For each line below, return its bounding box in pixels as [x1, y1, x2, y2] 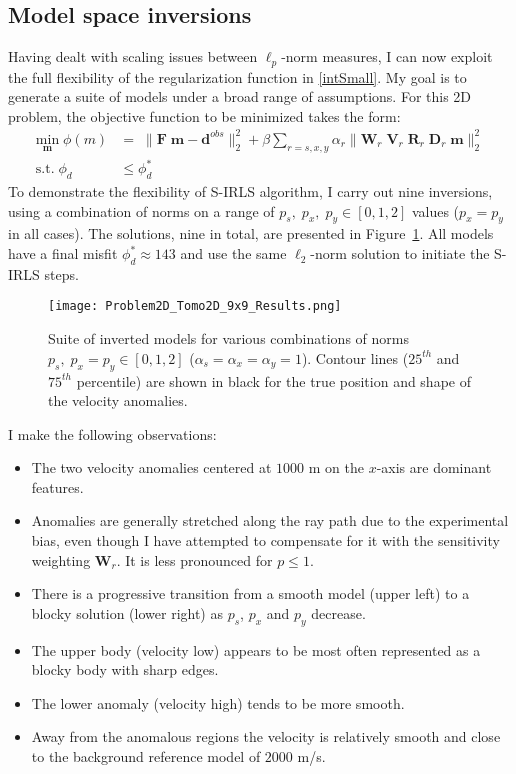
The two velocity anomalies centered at [31, 457, 272, 478]
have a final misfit [8, 243, 118, 264]
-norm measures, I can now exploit [281, 46, 493, 67]
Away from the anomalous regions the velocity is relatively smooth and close [31, 726, 501, 747]
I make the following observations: [8, 423, 217, 444]
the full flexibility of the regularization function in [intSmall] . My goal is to [8, 66, 467, 87]
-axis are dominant [376, 457, 492, 478]
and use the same [180, 243, 287, 264]
